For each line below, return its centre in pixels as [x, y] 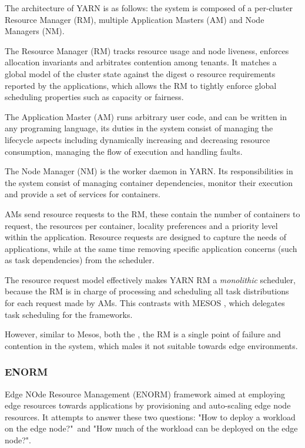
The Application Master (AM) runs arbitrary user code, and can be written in [146, 116]
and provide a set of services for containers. [83, 194]
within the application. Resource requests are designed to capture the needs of [146, 237]
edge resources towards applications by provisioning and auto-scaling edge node [148, 405]
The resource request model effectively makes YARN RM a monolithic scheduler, [150, 279]
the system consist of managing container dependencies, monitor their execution [149, 182]
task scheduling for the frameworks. [69, 314]
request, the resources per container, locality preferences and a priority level [141, 225]
